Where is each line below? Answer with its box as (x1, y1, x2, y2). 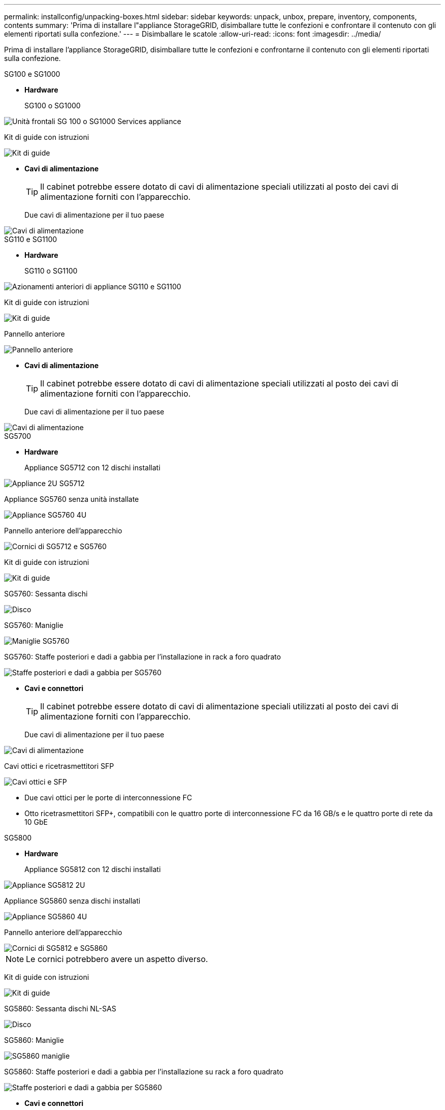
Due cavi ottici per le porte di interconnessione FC (24, 793, 192, 802)
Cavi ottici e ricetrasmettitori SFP (4, 762, 114, 770)
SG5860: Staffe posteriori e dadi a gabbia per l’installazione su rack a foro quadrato (4, 1067, 283, 1076)
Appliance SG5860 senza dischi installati (4, 896, 141, 905)
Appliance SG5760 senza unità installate (4, 495, 139, 503)
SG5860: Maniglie (4, 1036, 64, 1044)
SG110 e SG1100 (4, 235, 57, 244)
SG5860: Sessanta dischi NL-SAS (4, 1004, 116, 1013)
